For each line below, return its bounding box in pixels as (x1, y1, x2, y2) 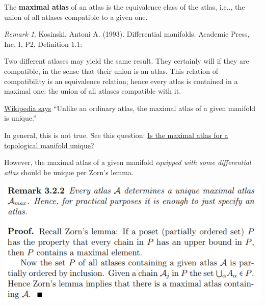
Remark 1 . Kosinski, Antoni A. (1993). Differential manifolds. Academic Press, (4, 29, 250, 39)
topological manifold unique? (4, 140, 94, 150)
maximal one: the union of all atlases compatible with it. (4, 86, 181, 96)
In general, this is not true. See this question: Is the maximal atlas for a (4, 129, 228, 140)
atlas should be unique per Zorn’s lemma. (4, 166, 134, 177)
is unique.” (4, 113, 37, 123)
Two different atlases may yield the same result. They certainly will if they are (4, 55, 249, 66)
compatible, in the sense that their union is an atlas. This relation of (4, 65, 219, 76)
